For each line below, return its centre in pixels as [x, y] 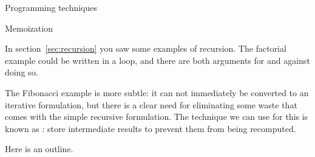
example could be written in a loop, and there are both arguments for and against [157, 60]
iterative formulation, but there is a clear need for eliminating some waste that [151, 104]
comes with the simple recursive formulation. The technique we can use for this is [157, 117]
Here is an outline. [39, 149]
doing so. [22, 72]
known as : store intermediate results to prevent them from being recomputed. [151, 128]
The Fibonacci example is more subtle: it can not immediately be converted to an [157, 92]
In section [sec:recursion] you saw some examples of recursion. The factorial [146, 48]
